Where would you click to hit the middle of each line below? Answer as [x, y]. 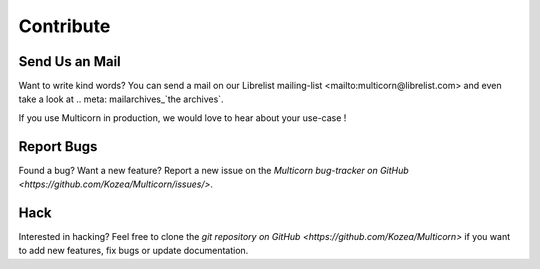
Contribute [64, 26]
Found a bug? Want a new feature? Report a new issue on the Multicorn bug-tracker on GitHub [213, 170]
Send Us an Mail [70, 61]
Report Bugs [58, 146]
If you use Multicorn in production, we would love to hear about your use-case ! [182, 117]
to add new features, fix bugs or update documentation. [133, 251]
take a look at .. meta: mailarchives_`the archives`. [121, 99]
